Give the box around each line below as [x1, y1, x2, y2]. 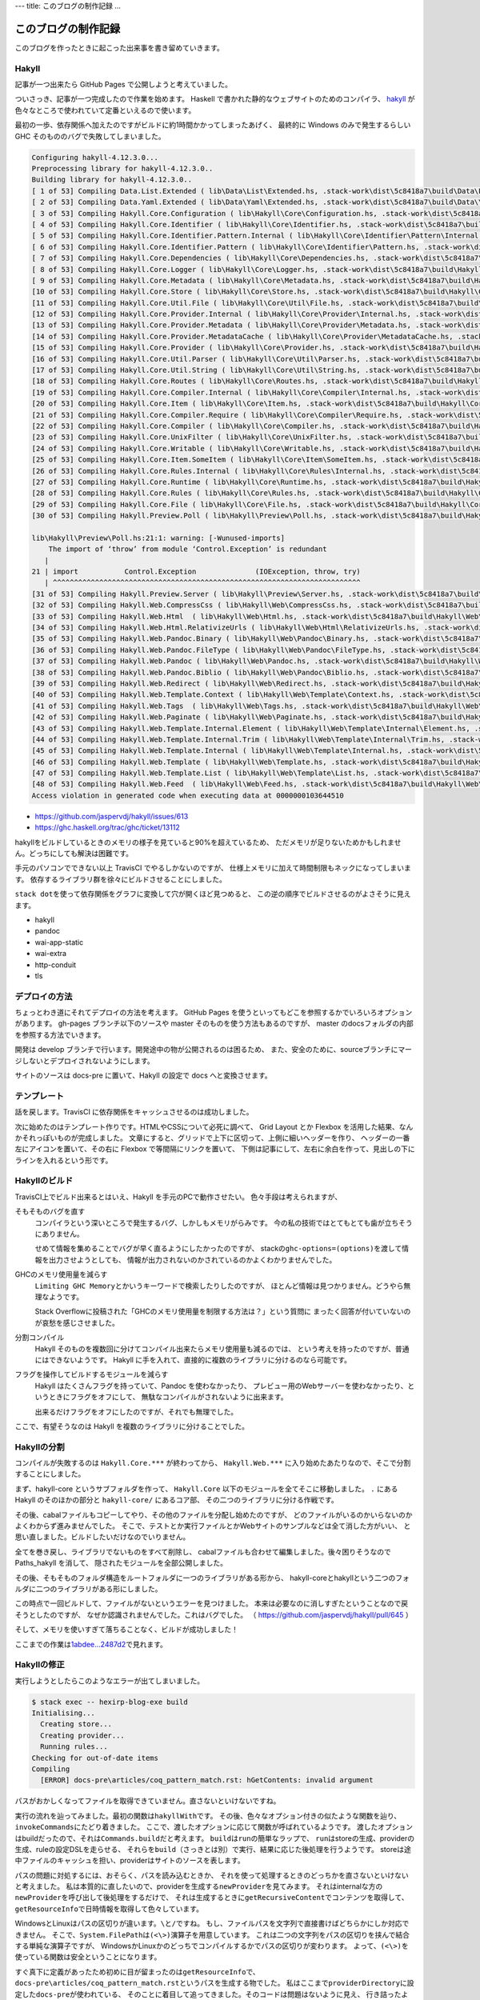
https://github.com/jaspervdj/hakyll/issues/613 [34, 811, 189, 821]
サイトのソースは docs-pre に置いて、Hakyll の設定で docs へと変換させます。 [14, 1070, 272, 1080]
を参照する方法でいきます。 [14, 1030, 106, 1039]
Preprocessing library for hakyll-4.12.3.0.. [31, 164, 214, 173]
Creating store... [40, 1720, 112, 1729]
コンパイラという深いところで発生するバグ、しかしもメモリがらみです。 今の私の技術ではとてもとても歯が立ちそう [34, 1218, 414, 1227]
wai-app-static [34, 937, 84, 947]
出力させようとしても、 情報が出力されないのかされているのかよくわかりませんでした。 [48, 1254, 337, 1264]
